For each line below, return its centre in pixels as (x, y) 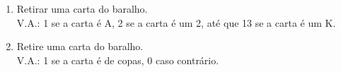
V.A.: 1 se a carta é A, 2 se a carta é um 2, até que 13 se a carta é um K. (176, 22)
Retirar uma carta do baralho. (82, 8)
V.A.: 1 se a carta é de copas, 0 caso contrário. (118, 60)
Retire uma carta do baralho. (80, 46)
